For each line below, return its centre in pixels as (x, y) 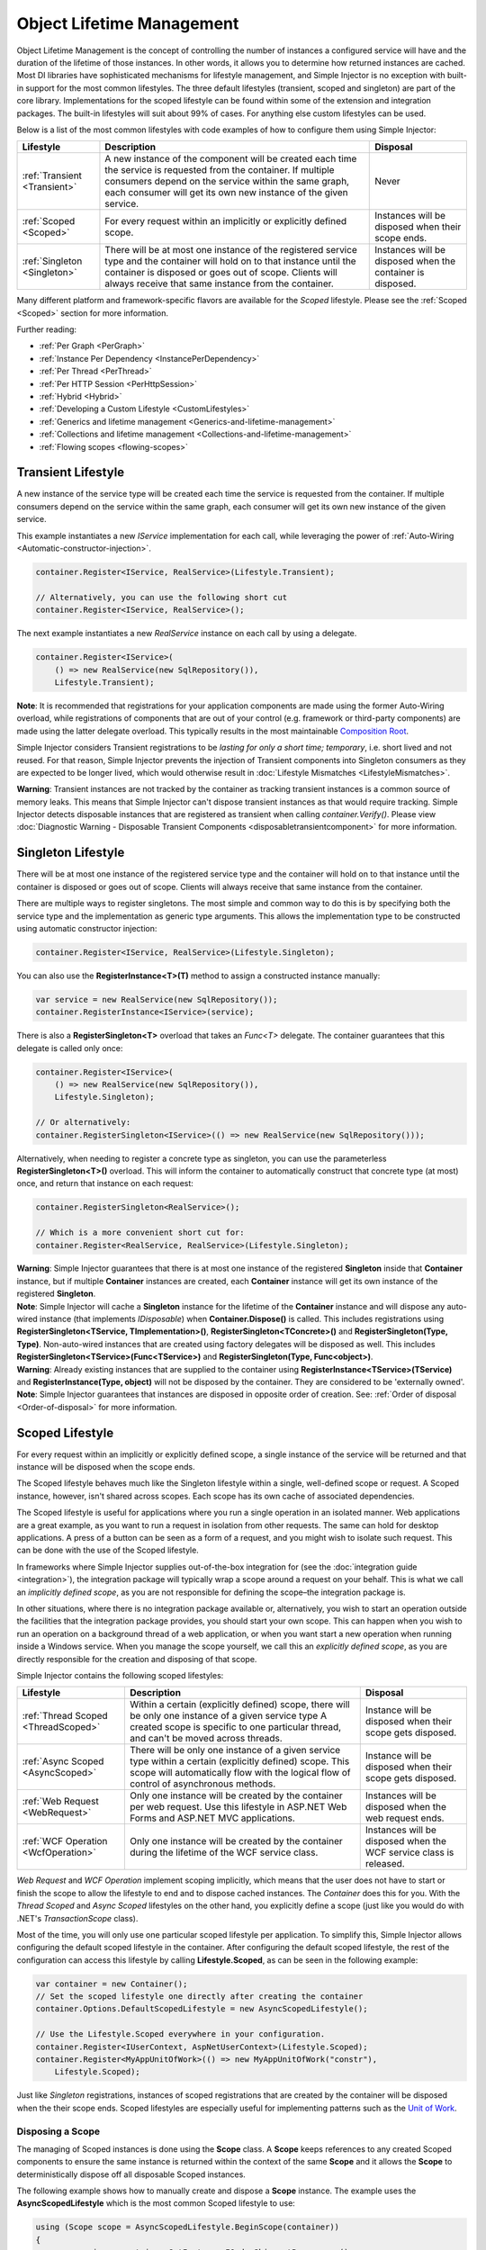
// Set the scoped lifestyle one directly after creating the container (199, 1997)
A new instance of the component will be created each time (231, 159)
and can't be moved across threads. (206, 1739)
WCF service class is (409, 1852)
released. (385, 1864)
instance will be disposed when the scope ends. (106, 1467)
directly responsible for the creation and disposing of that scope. (137, 1659)
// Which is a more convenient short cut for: (140, 1233)
